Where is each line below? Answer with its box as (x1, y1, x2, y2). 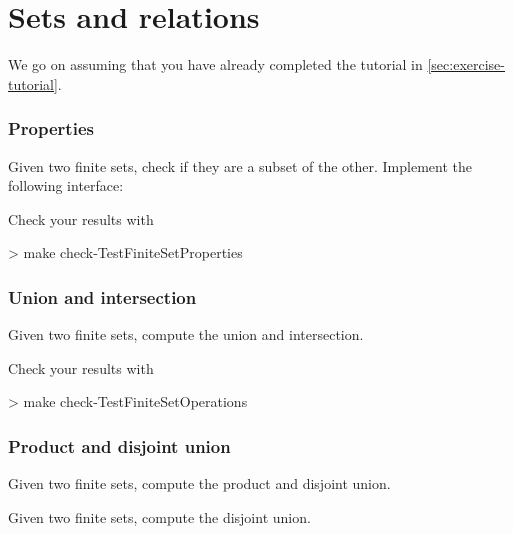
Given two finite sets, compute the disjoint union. (8, 506, 311, 527)
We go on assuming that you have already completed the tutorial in (8, 54, 423, 75)
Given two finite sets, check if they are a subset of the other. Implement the (8, 155, 472, 176)
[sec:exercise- (427, 54, 505, 75)
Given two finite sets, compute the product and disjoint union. (8, 473, 391, 494)
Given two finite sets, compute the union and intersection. (8, 324, 364, 345)
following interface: (8, 175, 124, 196)
